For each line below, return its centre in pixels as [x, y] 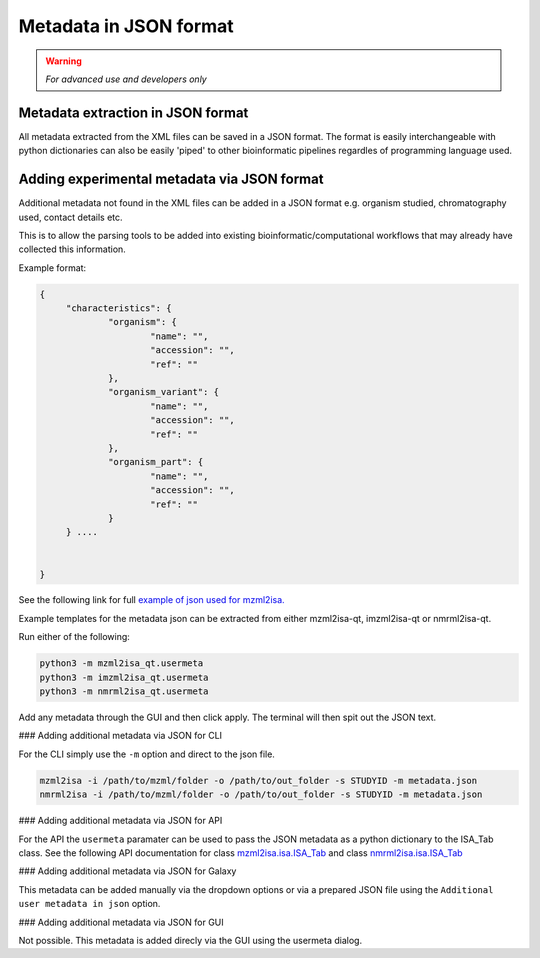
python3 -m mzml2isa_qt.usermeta [121, 663]
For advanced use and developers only [126, 79]
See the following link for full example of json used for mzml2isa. [151, 600]
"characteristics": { [118, 308]
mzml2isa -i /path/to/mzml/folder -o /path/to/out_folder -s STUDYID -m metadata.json [258, 780]
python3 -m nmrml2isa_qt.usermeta [124, 691]
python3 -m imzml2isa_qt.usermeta [124, 677]
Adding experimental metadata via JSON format [171, 179]
